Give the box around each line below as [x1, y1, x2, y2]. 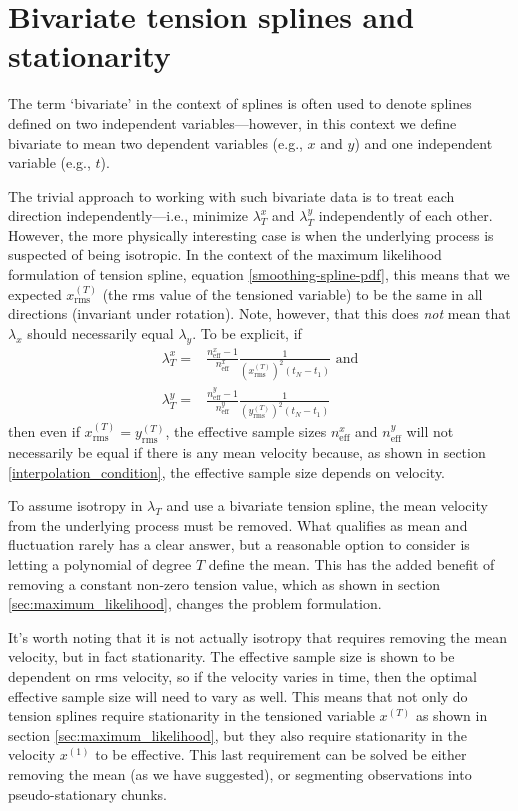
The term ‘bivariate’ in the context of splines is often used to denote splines [8, 93, 472, 114]
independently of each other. [318, 205, 493, 226]
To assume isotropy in [8, 495, 143, 516]
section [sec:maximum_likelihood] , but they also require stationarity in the [8, 724, 467, 745]
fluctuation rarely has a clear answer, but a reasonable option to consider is [8, 534, 470, 555]
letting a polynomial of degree [8, 553, 192, 574]
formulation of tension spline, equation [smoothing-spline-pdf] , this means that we [8, 264, 510, 285]
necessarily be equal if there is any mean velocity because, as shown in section [8, 442, 486, 462]
